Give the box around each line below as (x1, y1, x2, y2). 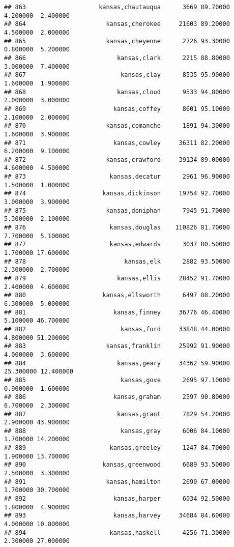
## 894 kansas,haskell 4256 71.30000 (4, 529, 230, 536)
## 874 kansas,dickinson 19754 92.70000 (4, 190, 230, 197)
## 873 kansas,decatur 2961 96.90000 (4, 173, 230, 181)
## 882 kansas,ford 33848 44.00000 (4, 325, 230, 333)
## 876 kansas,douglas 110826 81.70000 (4, 224, 230, 232)
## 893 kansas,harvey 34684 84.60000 (4, 512, 230, 520)
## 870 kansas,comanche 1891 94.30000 (4, 122, 230, 130)
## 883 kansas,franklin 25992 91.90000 (4, 342, 230, 350)
